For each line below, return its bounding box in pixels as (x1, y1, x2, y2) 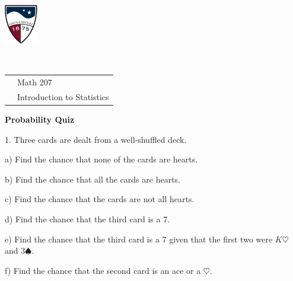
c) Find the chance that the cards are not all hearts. (5, 193, 195, 205)
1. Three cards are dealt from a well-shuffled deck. (5, 133, 187, 145)
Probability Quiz (5, 113, 75, 126)
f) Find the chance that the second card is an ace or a (5, 264, 201, 276)
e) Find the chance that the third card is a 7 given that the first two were (5, 232, 273, 245)
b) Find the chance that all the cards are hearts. (5, 173, 181, 185)
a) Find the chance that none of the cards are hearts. (5, 153, 198, 165)
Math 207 (17, 76, 52, 88)
